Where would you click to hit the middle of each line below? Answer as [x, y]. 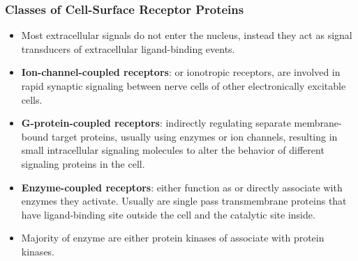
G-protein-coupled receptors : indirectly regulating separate [156, 123]
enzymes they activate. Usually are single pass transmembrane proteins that [184, 201]
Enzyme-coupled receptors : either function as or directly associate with [182, 187]
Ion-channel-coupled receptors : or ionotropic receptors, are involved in [181, 72]
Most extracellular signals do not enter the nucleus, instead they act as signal [187, 35]
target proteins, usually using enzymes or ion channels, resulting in [194, 136]
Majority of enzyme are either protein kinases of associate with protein [173, 238]
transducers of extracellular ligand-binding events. [128, 48]
